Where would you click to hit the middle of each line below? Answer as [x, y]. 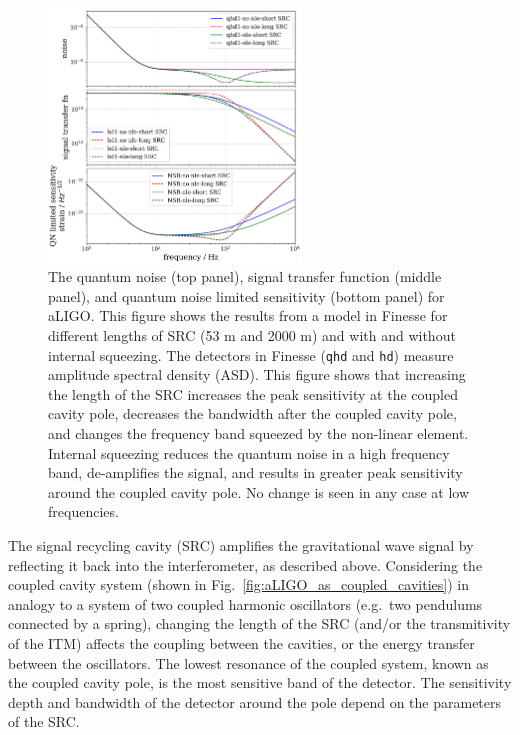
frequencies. [83, 511]
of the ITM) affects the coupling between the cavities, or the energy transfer [241, 642]
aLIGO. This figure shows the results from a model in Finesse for [248, 315]
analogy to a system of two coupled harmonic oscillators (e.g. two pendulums [245, 603]
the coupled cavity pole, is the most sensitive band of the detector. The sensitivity [260, 682]
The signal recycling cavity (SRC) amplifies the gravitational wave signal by [241, 545]
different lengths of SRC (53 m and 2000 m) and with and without [252, 335]
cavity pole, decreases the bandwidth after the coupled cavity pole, [252, 413]
